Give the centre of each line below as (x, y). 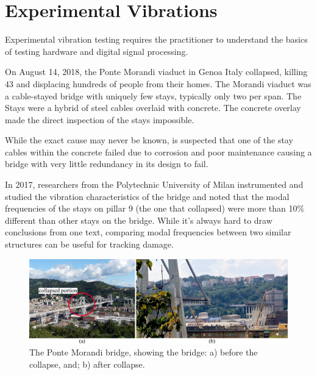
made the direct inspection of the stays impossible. (100, 119)
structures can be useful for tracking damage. (89, 244)
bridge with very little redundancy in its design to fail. (107, 164)
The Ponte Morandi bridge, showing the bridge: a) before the (144, 352)
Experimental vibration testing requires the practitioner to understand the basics (156, 39)
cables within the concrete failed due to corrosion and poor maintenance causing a (158, 152)
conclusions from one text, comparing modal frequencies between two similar (148, 232)
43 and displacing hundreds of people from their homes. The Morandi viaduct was (158, 83)
